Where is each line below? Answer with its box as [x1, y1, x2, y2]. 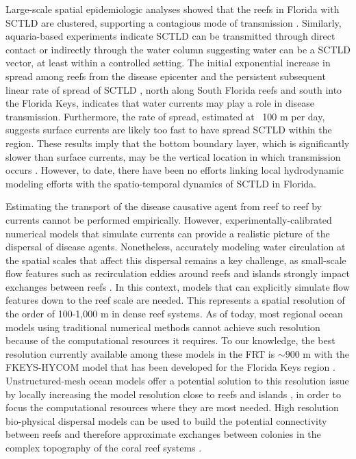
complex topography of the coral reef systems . [5, 441, 202, 454]
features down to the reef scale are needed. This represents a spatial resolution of [5, 293, 345, 307]
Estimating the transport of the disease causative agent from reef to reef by [5, 199, 322, 213]
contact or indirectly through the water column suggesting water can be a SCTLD [5, 42, 351, 56]
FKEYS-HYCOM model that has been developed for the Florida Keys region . [5, 360, 335, 374]
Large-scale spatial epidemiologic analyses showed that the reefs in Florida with [5, 2, 340, 16]
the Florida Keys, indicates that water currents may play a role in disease [5, 96, 315, 110]
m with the [303, 346, 350, 360]
